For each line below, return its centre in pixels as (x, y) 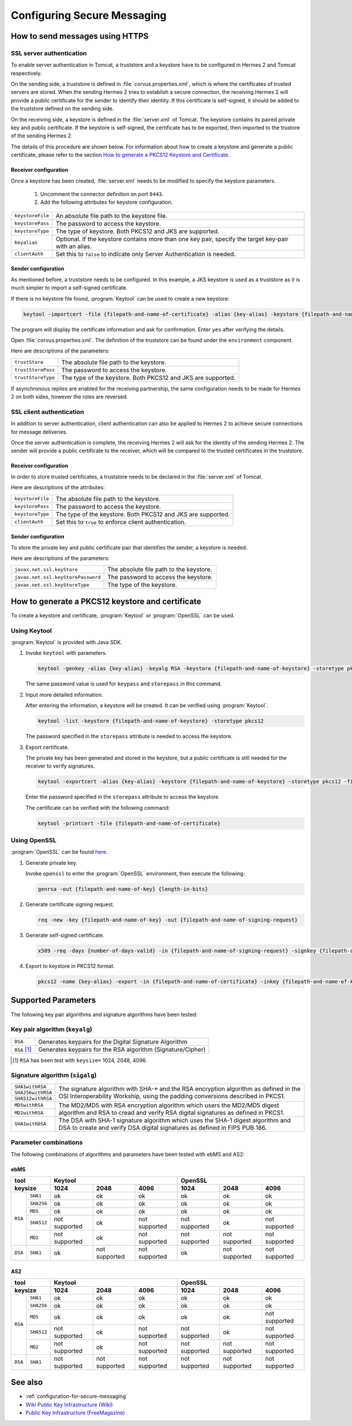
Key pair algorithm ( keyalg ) (52, 1030)
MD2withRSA (29, 1113)
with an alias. (74, 246)
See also (27, 1382)
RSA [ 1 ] (23, 1050)
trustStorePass (35, 370)
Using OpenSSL (34, 840)
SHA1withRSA (30, 1087)
